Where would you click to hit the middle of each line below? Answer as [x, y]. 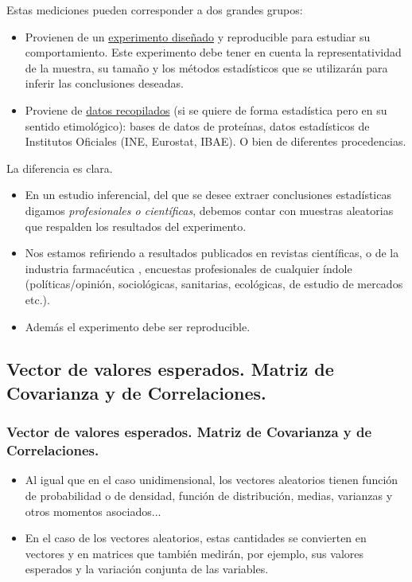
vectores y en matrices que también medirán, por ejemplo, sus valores [194, 553]
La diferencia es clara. [60, 168]
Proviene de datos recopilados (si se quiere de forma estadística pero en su [206, 109]
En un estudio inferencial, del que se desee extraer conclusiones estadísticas [208, 195]
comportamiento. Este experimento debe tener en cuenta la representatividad [213, 52]
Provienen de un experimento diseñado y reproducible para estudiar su [198, 36]
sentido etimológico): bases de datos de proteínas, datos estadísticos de [197, 125]
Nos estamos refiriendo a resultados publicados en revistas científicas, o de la [212, 253]
